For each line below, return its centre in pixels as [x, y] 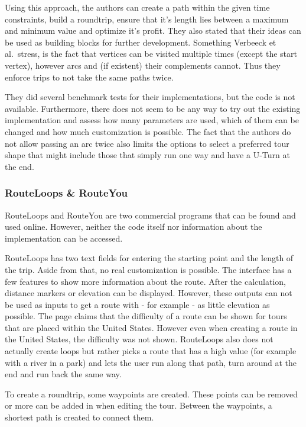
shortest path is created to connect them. [79, 417]
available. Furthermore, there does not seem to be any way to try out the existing [153, 108]
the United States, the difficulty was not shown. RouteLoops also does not [139, 339]
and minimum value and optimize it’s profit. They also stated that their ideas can [153, 30]
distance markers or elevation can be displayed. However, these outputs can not [149, 293]
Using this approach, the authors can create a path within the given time [137, 7]
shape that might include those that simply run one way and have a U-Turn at [147, 155]
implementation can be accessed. [64, 238]
